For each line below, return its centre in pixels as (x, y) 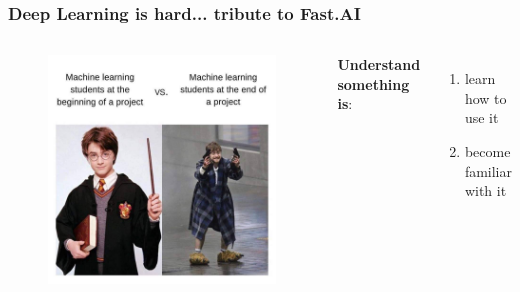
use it (481, 117)
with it (485, 190)
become (487, 151)
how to (485, 97)
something (373, 83)
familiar (488, 170)
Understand (379, 64)
